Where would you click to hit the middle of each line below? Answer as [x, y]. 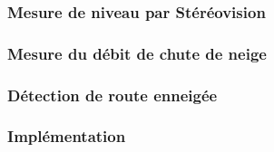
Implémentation [67, 136]
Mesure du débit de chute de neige [137, 53]
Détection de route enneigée [113, 95]
